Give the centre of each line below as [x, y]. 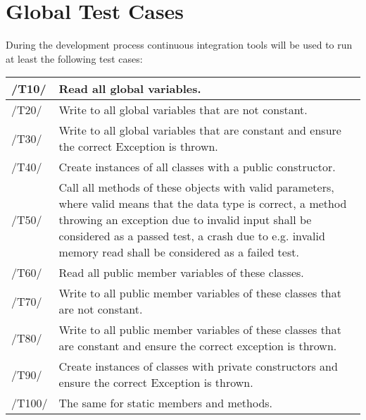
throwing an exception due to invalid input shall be [185, 220]
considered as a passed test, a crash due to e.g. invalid [192, 236]
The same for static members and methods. [166, 403]
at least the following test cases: [74, 58]
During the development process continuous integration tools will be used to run [179, 45]
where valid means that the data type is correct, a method [203, 204]
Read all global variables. [130, 89]
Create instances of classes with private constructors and [198, 366]
